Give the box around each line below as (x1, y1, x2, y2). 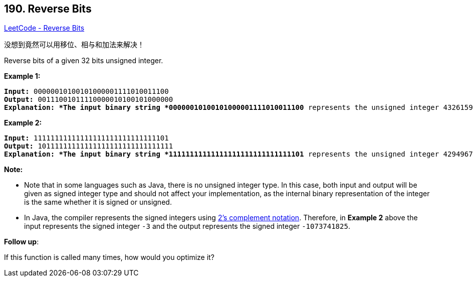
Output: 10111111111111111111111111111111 (4, 142, 173, 151)
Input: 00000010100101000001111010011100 (4, 87, 169, 96)
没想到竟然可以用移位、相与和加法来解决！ (4, 40, 144, 49)
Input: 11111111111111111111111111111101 (4, 134, 169, 143)
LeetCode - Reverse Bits (4, 24, 85, 33)
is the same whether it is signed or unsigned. (24, 198, 172, 207)
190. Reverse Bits (4, 3, 92, 15)
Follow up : (4, 237, 39, 246)
